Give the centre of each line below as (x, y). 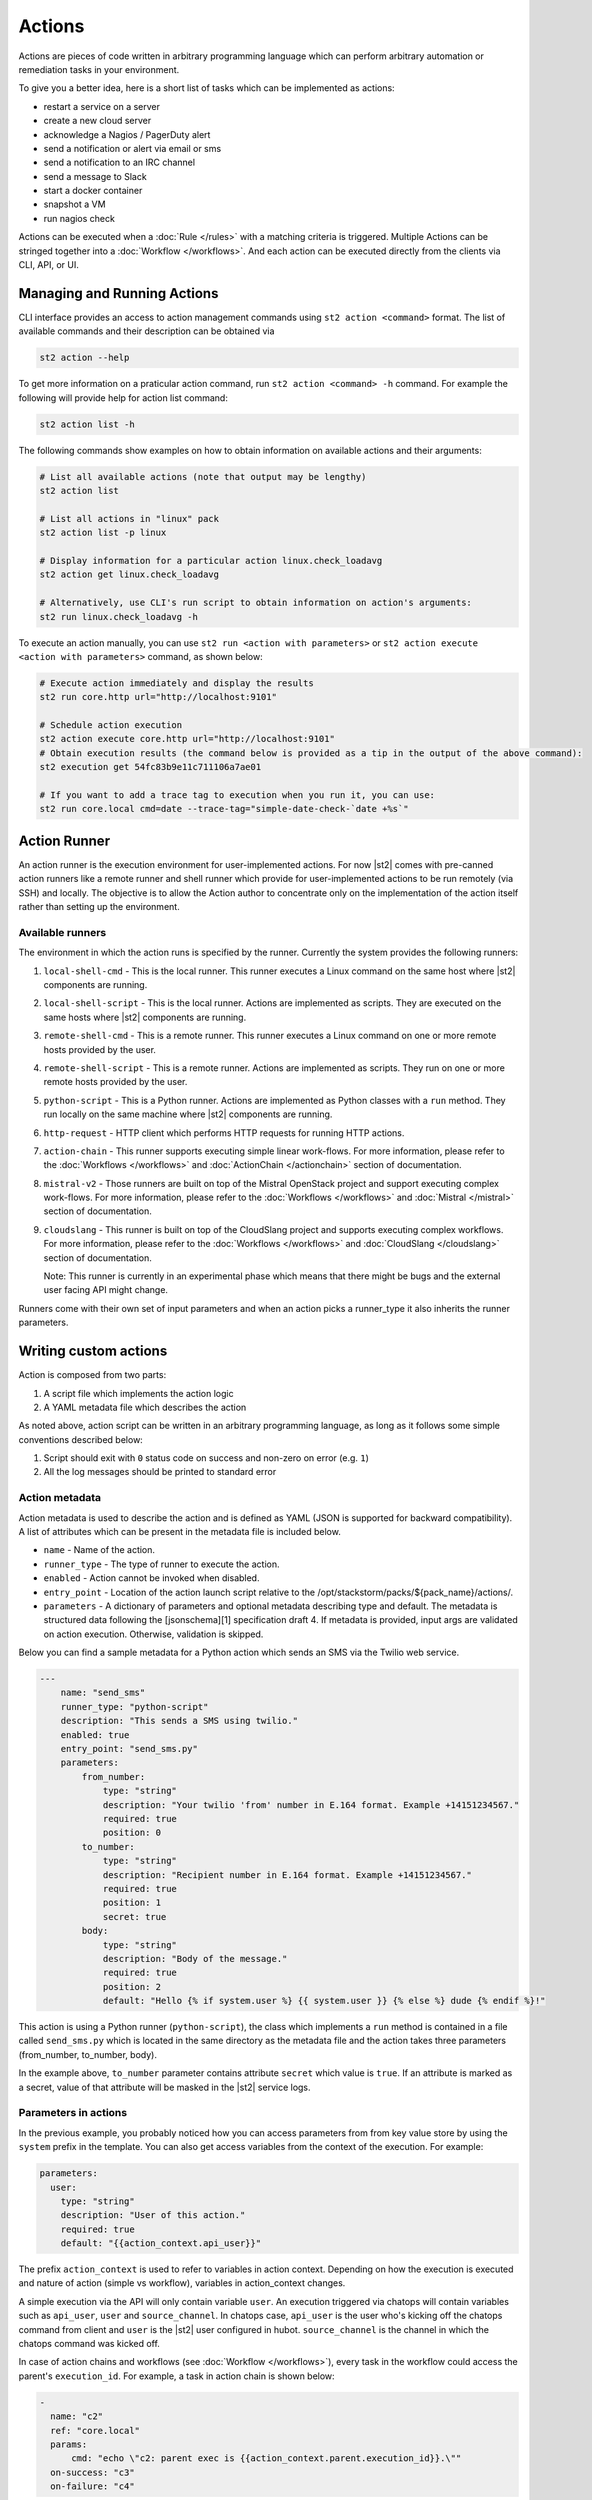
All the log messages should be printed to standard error (160, 1472)
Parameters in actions (73, 2113)
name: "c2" (77, 2416)
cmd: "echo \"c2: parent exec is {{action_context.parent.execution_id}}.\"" (266, 2458)
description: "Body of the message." (195, 1958)
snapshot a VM (74, 204)
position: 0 (132, 1833)
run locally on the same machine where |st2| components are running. (188, 1114)
